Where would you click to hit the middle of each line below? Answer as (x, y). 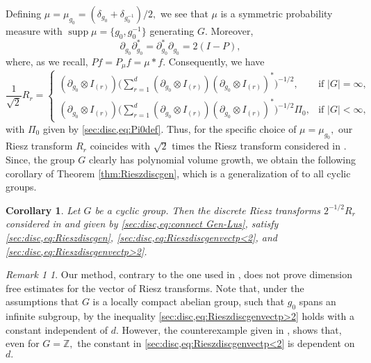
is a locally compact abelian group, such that (189, 301)
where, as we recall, (47, 61)
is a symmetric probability (277, 13)
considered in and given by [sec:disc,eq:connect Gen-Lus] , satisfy (142, 224)
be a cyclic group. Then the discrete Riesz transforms (207, 210)
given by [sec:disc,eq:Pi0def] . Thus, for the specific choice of (170, 128)
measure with (34, 31)
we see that (184, 13)
